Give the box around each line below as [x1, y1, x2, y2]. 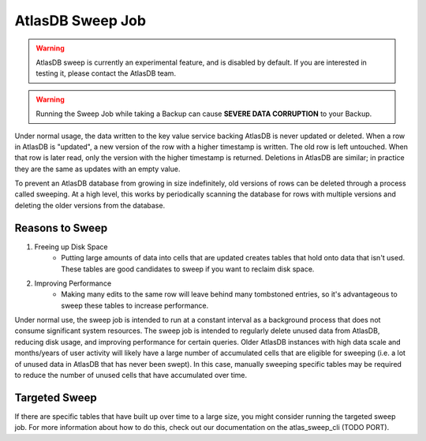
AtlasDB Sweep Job [14, 12, 146, 29]
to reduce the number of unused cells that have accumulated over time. [14, 371, 248, 380]
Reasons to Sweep [14, 221, 108, 234]
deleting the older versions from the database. [14, 200, 166, 210]
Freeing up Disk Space [34, 241, 108, 252]
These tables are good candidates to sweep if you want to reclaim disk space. [61, 264, 315, 274]
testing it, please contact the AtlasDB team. [35, 69, 177, 78]
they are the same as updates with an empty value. [14, 164, 181, 174]
